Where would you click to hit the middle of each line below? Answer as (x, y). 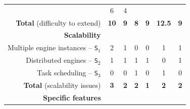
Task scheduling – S (67, 73)
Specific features (72, 97)
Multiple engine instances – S (53, 47)
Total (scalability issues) (62, 85)
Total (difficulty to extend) (58, 22)
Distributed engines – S (62, 60)
